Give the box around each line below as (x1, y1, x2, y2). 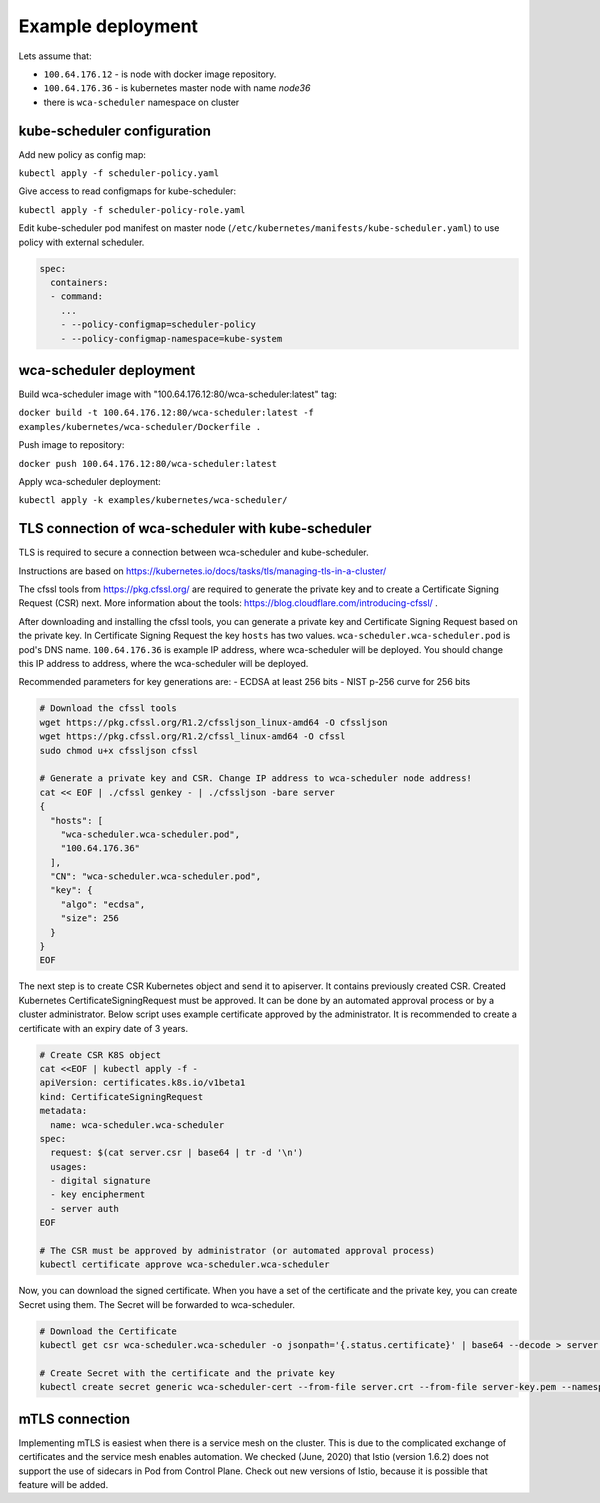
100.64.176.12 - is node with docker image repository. (43, 68, 277, 80)
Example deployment (18, 15, 199, 37)
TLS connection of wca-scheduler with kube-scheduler (18, 520, 372, 537)
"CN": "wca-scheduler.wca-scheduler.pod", (50, 871, 262, 882)
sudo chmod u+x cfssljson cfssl (39, 745, 199, 756)
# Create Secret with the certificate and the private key (39, 1367, 335, 1379)
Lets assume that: (18, 50, 92, 62)
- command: (50, 291, 104, 302)
